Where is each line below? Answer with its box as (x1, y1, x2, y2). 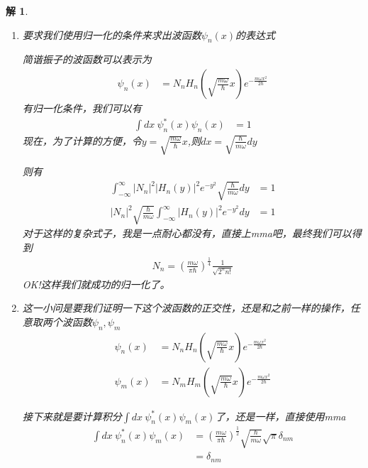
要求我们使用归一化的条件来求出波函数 (22, 27, 201, 42)
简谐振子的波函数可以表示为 (22, 52, 152, 67)
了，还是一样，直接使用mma (215, 408, 346, 423)
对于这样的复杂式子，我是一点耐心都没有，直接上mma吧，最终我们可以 (22, 226, 352, 241)
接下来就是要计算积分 (22, 408, 122, 423)
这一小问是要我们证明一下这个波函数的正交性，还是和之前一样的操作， (22, 300, 350, 315)
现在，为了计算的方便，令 (22, 133, 142, 148)
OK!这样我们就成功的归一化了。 (22, 276, 170, 291)
